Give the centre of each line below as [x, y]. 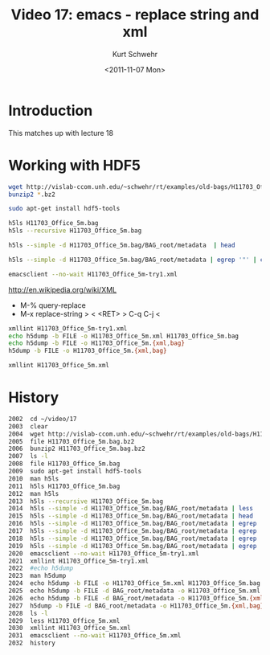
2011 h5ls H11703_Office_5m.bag [64, 486]
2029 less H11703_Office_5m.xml [64, 620]
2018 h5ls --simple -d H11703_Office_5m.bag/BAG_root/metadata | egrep [133, 538]
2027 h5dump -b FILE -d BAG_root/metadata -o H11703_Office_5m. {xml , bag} [136, 606]
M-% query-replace [53, 305]
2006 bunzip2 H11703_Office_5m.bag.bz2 [77, 449]
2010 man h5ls [34, 479]
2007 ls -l [28, 456]
